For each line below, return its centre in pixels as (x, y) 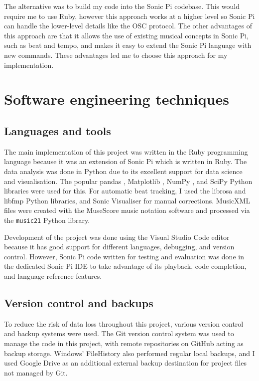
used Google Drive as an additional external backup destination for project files (125, 363)
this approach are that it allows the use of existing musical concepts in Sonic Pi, (127, 35)
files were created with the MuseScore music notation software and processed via (127, 210)
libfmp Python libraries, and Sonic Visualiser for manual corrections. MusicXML (127, 200)
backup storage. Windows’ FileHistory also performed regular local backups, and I (129, 353)
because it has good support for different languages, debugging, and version (119, 247)
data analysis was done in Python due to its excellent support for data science (123, 171)
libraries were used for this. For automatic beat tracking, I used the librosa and (125, 191)
